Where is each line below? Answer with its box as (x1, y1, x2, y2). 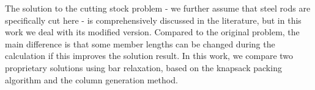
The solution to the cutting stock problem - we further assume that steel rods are (5, 2, 311, 14)
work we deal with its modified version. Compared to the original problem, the (5, 26, 300, 38)
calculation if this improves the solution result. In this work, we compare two (5, 49, 294, 62)
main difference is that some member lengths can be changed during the (5, 37, 275, 50)
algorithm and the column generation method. (5, 73, 178, 86)
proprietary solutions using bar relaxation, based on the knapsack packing (5, 61, 282, 74)
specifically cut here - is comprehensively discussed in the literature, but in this (5, 13, 302, 26)
